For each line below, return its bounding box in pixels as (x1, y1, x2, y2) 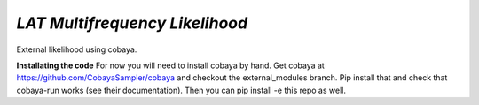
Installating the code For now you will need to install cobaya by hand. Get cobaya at (16, 60, 326, 71)
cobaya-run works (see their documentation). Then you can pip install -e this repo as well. (16, 85, 346, 95)
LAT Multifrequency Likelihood (16, 13, 248, 33)
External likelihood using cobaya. (16, 44, 137, 55)
